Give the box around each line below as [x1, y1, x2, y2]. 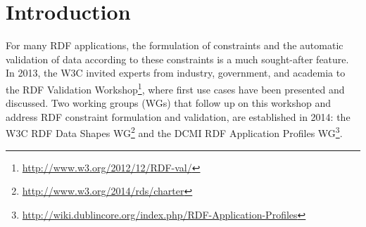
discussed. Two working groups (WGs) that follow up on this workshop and [6, 96, 331, 110]
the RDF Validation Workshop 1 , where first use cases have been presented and [6, 79, 345, 96]
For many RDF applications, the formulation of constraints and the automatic [6, 38, 343, 53]
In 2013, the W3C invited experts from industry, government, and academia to [6, 65, 346, 80]
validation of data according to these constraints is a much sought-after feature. [6, 51, 349, 66]
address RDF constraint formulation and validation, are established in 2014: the [6, 109, 351, 124]
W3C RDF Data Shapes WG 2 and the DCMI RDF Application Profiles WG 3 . [6, 124, 343, 140]
